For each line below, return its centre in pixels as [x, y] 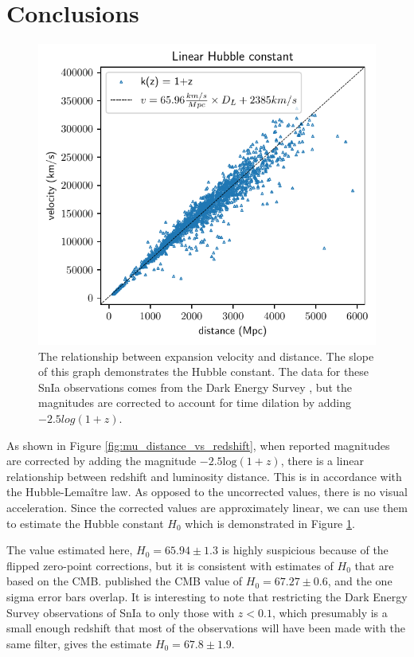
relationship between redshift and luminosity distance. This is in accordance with [204, 476]
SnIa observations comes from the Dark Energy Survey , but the [195, 387]
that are [374, 565]
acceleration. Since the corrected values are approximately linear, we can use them [207, 507]
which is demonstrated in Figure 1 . [270, 523]
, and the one [360, 581]
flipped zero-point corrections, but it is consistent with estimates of [170, 565]
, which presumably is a [330, 612]
